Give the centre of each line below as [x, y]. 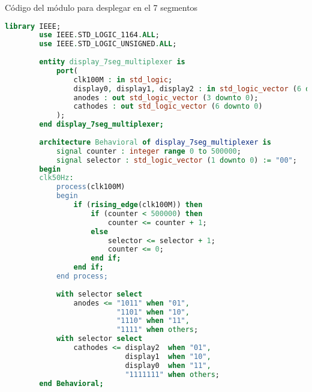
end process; [82, 276]
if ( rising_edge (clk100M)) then [138, 205]
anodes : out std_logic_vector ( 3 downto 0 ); [166, 98]
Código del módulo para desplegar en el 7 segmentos [101, 7]
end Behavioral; [71, 383]
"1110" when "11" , [153, 321]
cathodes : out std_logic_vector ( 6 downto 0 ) [168, 107]
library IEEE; [33, 26]
